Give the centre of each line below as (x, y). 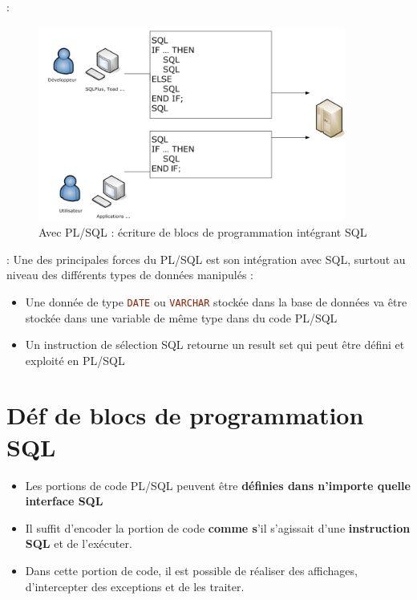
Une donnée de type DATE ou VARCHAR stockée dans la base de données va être (216, 301)
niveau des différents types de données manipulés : (130, 275)
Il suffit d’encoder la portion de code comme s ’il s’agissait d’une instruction (218, 527)
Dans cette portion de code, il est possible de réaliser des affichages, (191, 570)
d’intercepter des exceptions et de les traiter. (135, 586)
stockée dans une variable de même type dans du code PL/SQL (181, 317)
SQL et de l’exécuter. (79, 543)
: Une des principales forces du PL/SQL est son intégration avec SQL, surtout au (206, 259)
